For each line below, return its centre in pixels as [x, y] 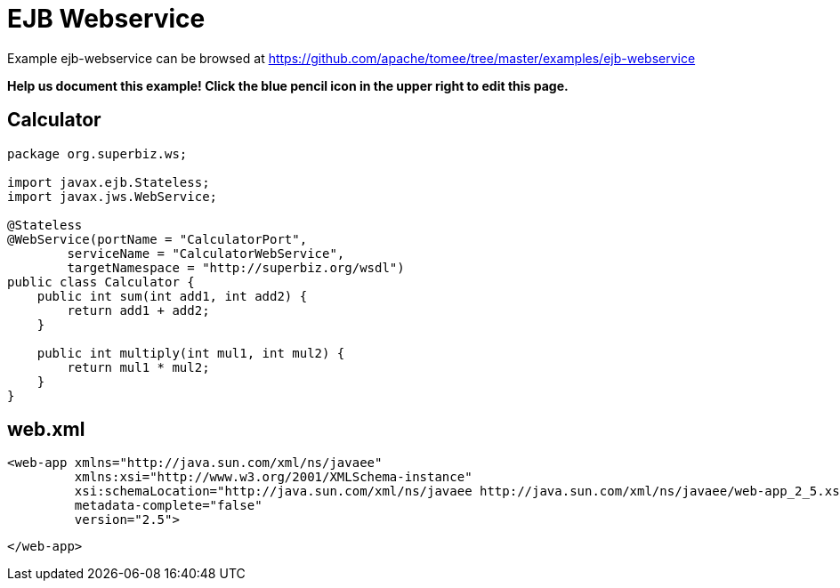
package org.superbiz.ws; [97, 153]
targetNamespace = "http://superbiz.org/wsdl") [236, 267]
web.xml [46, 430]
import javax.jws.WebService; [113, 196]
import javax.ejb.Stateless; [109, 182]
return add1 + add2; [138, 310]
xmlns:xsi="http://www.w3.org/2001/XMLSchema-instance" [273, 477]
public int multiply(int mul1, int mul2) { [191, 353]
